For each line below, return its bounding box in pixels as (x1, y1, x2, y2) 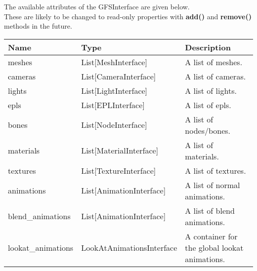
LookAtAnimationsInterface (81, 241, 177, 253)
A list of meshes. (185, 56, 243, 68)
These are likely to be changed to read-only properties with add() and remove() (4, 11, 252, 21)
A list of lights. (185, 84, 237, 96)
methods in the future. (4, 21, 72, 31)
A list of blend (185, 204, 235, 216)
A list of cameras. (185, 70, 246, 82)
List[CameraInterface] (81, 70, 156, 82)
